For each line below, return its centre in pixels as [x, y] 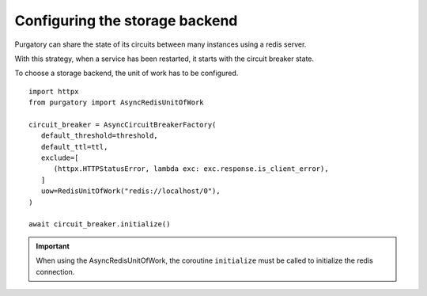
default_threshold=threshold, [99, 136]
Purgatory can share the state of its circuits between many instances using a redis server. [161, 44]
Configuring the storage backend [126, 21]
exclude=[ [60, 158]
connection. [55, 271]
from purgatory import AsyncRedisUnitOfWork [117, 102]
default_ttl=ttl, [74, 147]
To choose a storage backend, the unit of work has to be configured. [127, 73]
